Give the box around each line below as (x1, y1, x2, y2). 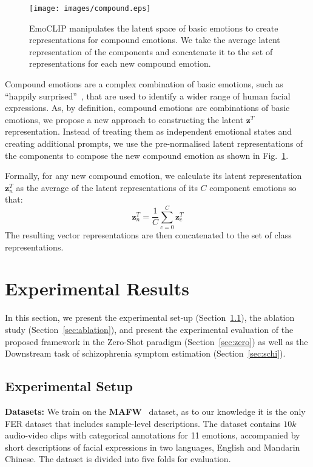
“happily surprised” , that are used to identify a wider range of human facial (5, 89, 291, 102)
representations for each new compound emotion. (29, 57, 211, 70)
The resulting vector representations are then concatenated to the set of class (5, 229, 292, 241)
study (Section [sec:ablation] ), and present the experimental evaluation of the (5, 323, 294, 335)
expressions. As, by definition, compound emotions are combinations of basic (5, 101, 290, 114)
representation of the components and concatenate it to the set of (29, 45, 273, 58)
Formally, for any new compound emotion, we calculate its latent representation (5, 169, 302, 182)
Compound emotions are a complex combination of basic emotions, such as (5, 78, 283, 90)
